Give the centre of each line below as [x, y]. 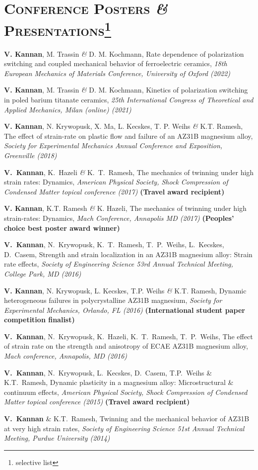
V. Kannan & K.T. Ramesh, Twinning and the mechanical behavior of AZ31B [127, 419]
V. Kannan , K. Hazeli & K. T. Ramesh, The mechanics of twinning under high [129, 172]
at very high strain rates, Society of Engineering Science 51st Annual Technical [124, 428]
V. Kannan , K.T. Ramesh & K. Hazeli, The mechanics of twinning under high [125, 208]
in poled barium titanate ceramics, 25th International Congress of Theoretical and [129, 100]
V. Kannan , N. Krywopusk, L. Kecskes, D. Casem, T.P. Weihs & [108, 372]
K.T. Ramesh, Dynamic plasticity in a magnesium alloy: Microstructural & [119, 382]
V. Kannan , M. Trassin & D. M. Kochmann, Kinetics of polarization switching [126, 90]
